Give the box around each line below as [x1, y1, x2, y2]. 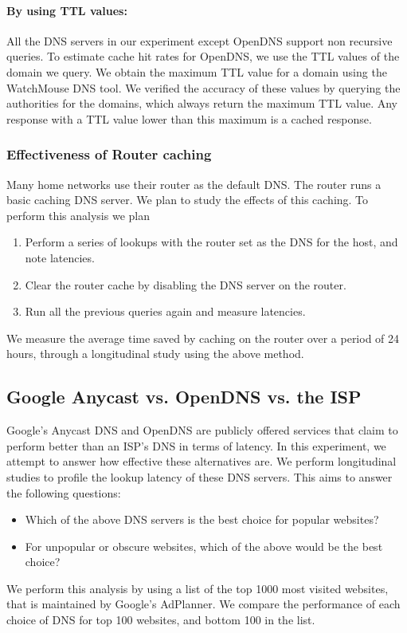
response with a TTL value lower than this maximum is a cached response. [6, 110, 372, 127]
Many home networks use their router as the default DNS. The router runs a [6, 175, 382, 192]
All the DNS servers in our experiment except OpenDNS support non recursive [6, 32, 393, 49]
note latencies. [25, 249, 95, 265]
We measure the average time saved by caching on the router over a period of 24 [6, 329, 400, 346]
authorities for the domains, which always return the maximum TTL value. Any [6, 95, 397, 112]
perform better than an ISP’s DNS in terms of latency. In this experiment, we [6, 437, 386, 454]
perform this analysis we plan [6, 206, 150, 223]
